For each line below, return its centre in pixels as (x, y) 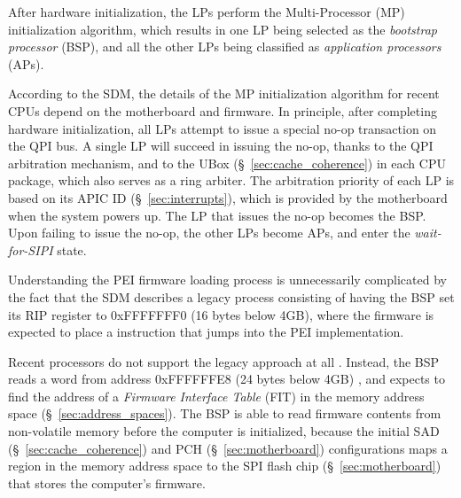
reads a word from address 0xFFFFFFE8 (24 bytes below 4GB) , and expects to (227, 379)
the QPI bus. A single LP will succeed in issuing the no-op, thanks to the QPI (221, 146)
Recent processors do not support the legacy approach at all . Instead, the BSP (224, 361)
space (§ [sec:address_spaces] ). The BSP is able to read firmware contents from (225, 413)
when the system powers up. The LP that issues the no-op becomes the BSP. (217, 215)
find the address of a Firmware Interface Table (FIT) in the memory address (216, 396)
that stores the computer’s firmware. (107, 482)
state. (72, 249)
